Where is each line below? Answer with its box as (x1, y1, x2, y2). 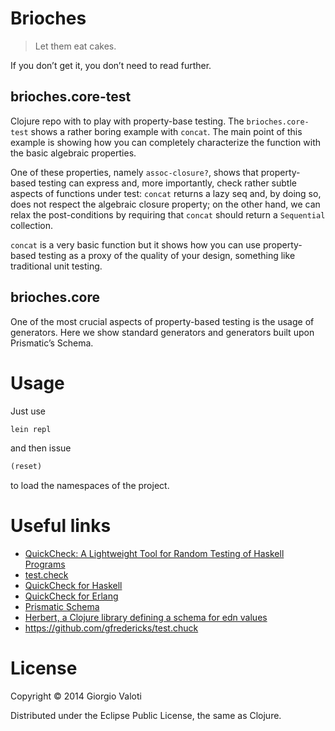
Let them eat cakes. (34, 40, 117, 52)
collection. (10, 219, 54, 231)
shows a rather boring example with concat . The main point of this (30, 125, 303, 137)
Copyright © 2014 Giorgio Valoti (10, 690, 142, 702)
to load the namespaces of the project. (10, 480, 170, 492)
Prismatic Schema (24, 601, 100, 613)
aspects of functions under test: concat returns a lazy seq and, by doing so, (10, 187, 322, 199)
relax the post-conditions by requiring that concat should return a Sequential (10, 208, 326, 221)
